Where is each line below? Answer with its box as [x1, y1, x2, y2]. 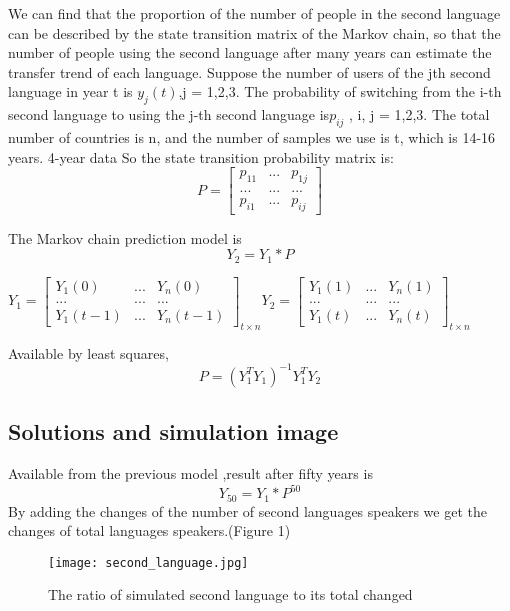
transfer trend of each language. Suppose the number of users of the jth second [8, 61, 491, 82]
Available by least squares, [8, 342, 169, 363]
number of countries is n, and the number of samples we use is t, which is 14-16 [8, 126, 496, 147]
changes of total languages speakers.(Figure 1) [8, 520, 291, 541]
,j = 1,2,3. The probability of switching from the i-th [178, 81, 502, 102]
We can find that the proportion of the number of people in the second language [8, 3, 501, 23]
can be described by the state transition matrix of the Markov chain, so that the [8, 22, 501, 43]
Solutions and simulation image [8, 416, 339, 447]
